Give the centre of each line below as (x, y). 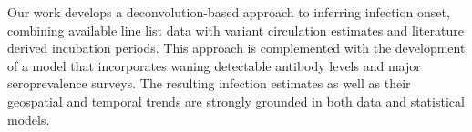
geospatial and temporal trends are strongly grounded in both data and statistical (236, 101)
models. (29, 119)
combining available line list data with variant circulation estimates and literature (236, 30)
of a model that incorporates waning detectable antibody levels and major (214, 65)
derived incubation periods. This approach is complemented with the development (236, 48)
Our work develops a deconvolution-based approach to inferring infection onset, (229, 12)
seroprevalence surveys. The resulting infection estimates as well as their (209, 83)
